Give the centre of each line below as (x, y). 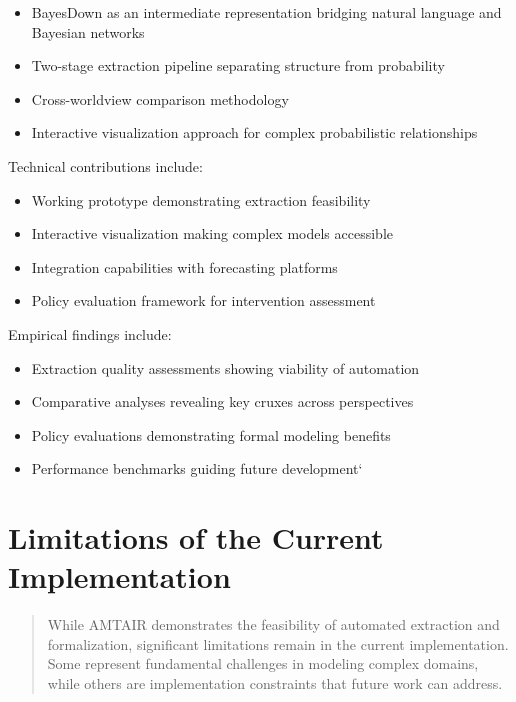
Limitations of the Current (196, 537)
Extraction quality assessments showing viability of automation (225, 367)
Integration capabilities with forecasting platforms (184, 266)
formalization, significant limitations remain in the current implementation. (278, 643)
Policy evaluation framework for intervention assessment (203, 300)
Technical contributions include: (105, 165)
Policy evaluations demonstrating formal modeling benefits (211, 434)
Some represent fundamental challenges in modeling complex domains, (263, 663)
